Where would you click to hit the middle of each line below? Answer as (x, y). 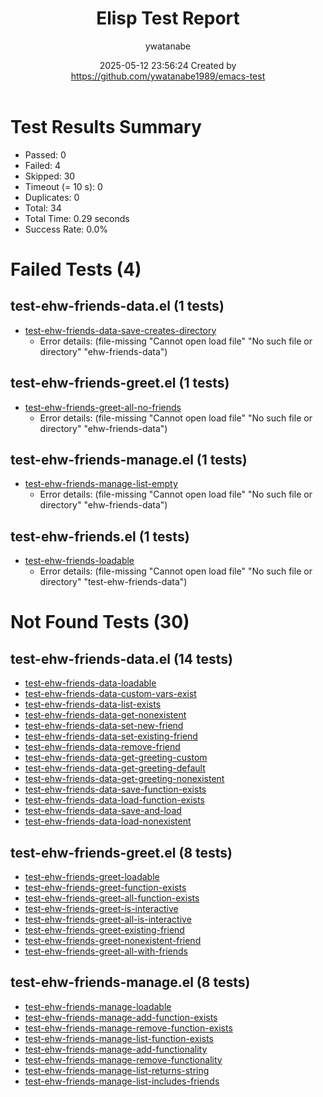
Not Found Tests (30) (100, 622)
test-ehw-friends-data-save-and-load (103, 811)
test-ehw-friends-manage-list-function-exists (119, 1038)
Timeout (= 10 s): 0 (63, 186)
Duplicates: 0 (52, 197)
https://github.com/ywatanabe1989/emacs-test (168, 76)
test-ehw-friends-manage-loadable (98, 1006)
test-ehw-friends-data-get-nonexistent (105, 715)
